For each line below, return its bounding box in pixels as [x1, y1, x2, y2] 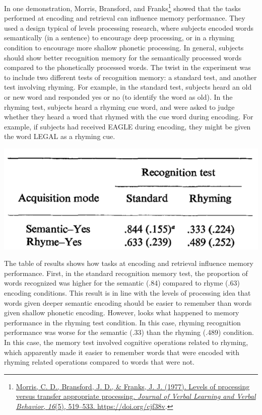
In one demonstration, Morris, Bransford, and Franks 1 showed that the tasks [4, 2, 241, 13]
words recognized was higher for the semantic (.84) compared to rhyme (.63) [4, 278, 240, 288]
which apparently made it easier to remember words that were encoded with [4, 347, 240, 357]
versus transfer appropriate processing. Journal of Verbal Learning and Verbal [16, 391, 256, 401]
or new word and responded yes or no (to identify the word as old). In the [4, 92, 233, 102]
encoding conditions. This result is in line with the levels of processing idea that [4, 287, 251, 298]
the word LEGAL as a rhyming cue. [4, 131, 115, 142]
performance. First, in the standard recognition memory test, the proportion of [4, 267, 248, 278]
